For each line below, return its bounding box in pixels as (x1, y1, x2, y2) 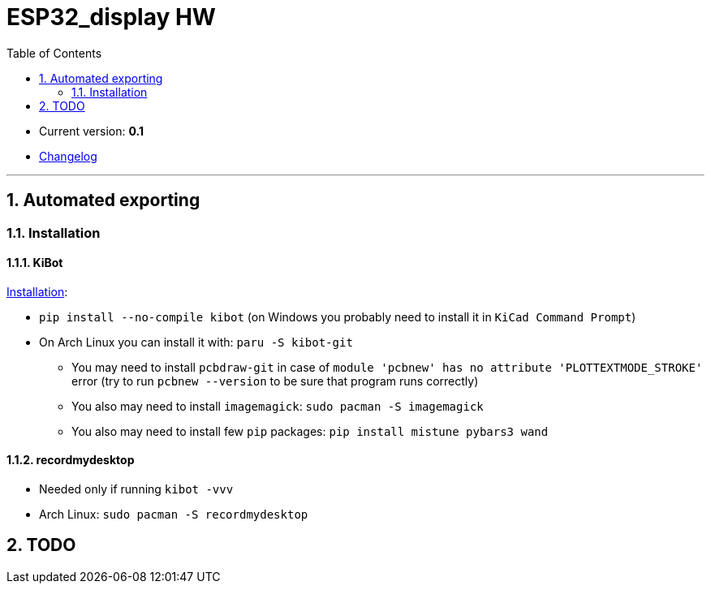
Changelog (39, 149, 97, 163)
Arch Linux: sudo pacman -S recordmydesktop (39, 507, 308, 522)
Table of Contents (6, 45, 102, 60)
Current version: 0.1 (39, 123, 144, 138)
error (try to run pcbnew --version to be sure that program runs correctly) (71, 373, 479, 388)
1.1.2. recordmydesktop (6, 453, 135, 467)
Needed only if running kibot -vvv (39, 482, 234, 497)
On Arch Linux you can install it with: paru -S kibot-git (39, 334, 353, 349)
